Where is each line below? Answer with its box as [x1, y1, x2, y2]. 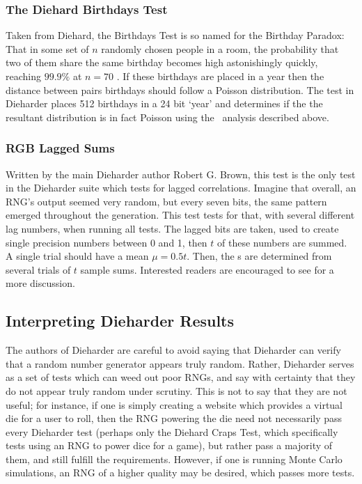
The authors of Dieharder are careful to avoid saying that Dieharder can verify [6, 343, 341, 357]
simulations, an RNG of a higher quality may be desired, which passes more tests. [6, 465, 355, 480]
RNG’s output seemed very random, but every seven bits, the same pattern [6, 194, 327, 208]
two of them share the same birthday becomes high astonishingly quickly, [6, 55, 318, 70]
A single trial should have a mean [6, 249, 149, 263]
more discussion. [6, 276, 75, 290]
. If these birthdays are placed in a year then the [116, 69, 324, 83]
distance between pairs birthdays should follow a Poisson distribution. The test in [6, 82, 354, 97]
